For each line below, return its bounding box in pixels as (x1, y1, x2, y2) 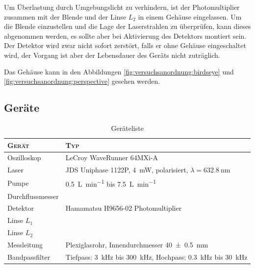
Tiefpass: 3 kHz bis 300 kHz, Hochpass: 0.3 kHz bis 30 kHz (65, 251, 248, 262)
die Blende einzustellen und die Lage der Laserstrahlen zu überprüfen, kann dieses (4, 21, 251, 31)
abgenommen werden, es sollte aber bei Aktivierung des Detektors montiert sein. (4, 30, 247, 41)
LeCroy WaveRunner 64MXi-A (65, 152, 158, 163)
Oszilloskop (7, 152, 41, 163)
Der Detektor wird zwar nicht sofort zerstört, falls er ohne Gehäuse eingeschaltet (4, 40, 246, 50)
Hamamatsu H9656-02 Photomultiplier (65, 203, 182, 213)
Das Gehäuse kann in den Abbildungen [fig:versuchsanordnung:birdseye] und (4, 66, 234, 76)
